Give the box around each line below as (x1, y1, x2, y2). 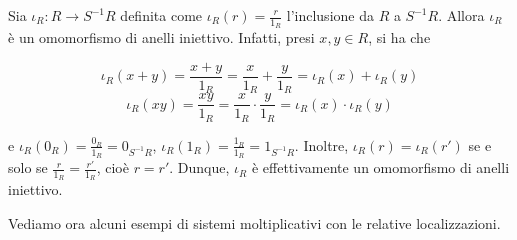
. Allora (438, 5, 485, 25)
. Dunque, (169, 157, 230, 178)
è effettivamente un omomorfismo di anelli (251, 157, 510, 178)
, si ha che (368, 27, 431, 48)
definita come (120, 5, 203, 25)
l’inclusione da (286, 5, 374, 25)
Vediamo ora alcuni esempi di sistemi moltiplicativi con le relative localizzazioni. (8, 212, 501, 233)
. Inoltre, (294, 134, 349, 155)
